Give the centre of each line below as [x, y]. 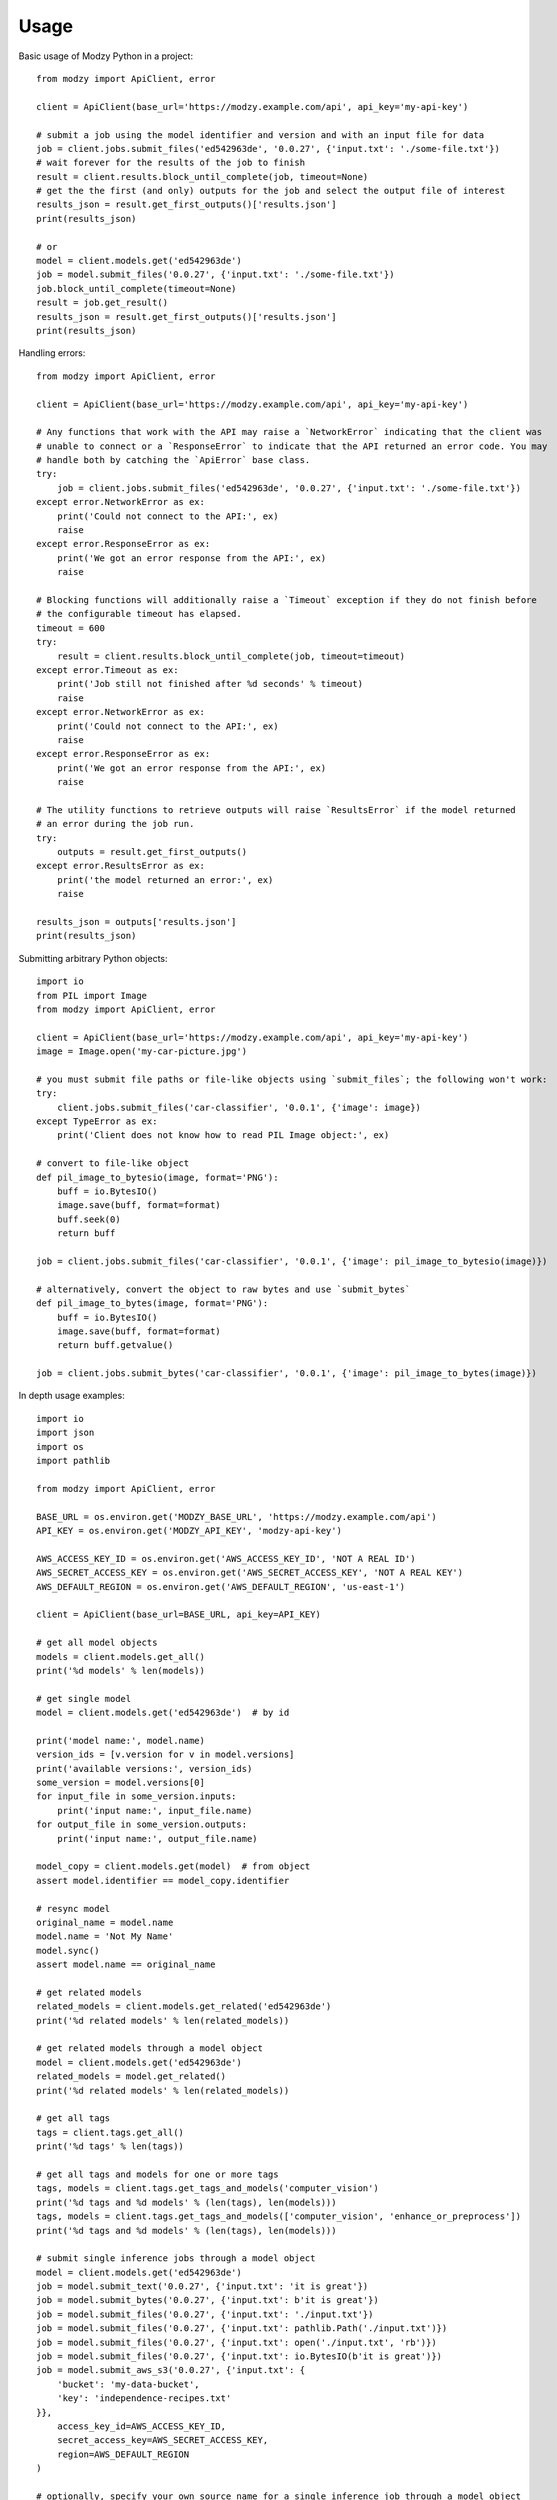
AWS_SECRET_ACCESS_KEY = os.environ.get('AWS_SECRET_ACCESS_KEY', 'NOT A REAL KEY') [250, 1573]
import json [65, 1433]
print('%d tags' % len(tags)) [110, 2146]
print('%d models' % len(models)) [120, 1670]
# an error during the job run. [115, 824]
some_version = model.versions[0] [120, 1783]
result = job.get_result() [102, 303]
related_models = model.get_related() [131, 2076]
